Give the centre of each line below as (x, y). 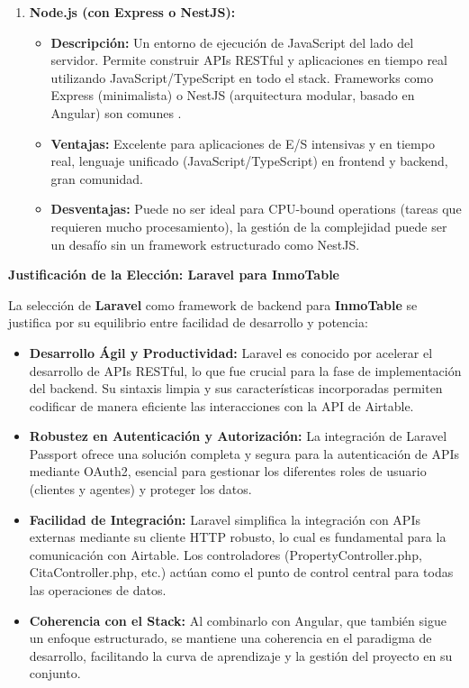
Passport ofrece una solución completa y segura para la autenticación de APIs (244, 453)
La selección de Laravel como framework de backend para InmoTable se (213, 304)
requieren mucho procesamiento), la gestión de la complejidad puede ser (249, 226)
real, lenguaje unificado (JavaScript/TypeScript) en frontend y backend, (249, 161)
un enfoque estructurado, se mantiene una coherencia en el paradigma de (230, 638)
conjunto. (55, 673)
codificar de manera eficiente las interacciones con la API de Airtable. (221, 405)
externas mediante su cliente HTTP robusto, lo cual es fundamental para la (238, 537)
